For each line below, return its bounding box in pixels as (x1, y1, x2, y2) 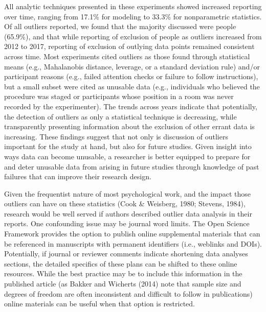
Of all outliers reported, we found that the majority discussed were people (4, 21, 236, 32)
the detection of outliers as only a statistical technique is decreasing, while (4, 111, 237, 122)
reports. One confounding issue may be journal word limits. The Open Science (4, 218, 250, 229)
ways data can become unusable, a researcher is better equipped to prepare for (4, 151, 251, 161)
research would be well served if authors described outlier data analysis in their (4, 208, 252, 219)
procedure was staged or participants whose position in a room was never (4, 91, 234, 102)
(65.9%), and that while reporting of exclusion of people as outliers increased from (4, 31, 262, 41)
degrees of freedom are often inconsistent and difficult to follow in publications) (4, 288, 253, 299)
